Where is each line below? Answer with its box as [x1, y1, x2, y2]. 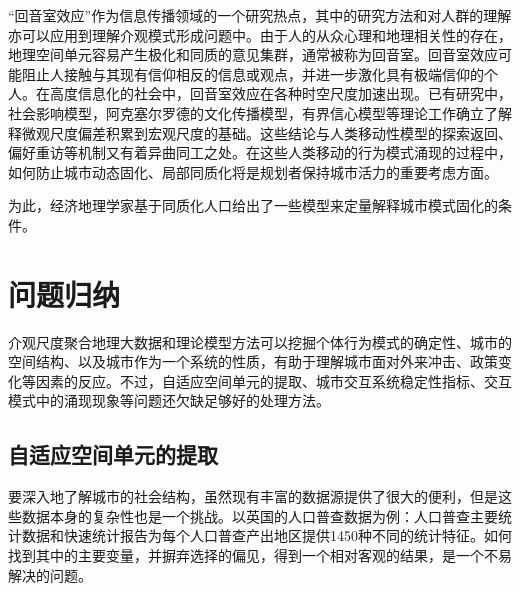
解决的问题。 [8, 564, 92, 585]
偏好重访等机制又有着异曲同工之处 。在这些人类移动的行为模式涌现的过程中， [8, 142, 512, 163]
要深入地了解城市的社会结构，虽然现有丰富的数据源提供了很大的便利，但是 [8, 486, 498, 507]
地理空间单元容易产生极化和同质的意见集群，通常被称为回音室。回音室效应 [8, 44, 498, 65]
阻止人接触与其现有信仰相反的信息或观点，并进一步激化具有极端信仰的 [21, 63, 484, 84]
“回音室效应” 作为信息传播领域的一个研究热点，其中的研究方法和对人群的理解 [8, 5, 512, 25]
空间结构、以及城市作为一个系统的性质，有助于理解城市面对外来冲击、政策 [8, 351, 498, 372]
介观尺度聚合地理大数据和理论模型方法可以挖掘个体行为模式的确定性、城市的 [8, 331, 512, 352]
